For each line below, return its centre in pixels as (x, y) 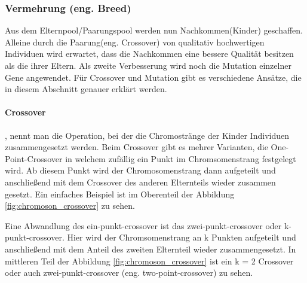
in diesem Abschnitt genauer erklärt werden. (86, 89)
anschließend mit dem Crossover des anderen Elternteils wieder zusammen (140, 182)
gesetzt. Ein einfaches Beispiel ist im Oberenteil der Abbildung (120, 194)
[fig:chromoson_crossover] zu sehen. (70, 206)
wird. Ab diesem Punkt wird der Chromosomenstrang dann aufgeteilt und (140, 170)
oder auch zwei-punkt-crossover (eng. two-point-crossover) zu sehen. (129, 273)
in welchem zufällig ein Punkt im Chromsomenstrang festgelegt (181, 158)
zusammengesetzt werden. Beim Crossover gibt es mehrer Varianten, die (136, 147)
